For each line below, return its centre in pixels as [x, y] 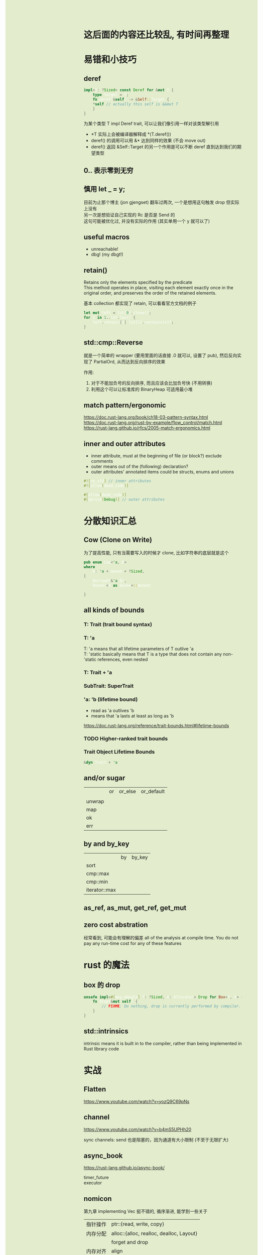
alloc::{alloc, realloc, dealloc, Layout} [154, 1233]
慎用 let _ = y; [104, 189]
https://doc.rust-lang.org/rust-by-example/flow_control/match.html [153, 423]
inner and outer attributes [125, 444]
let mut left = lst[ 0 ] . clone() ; [117, 313]
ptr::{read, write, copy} [138, 1224]
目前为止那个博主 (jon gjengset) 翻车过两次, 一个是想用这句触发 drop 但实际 [161, 202]
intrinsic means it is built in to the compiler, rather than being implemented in [163, 1043]
